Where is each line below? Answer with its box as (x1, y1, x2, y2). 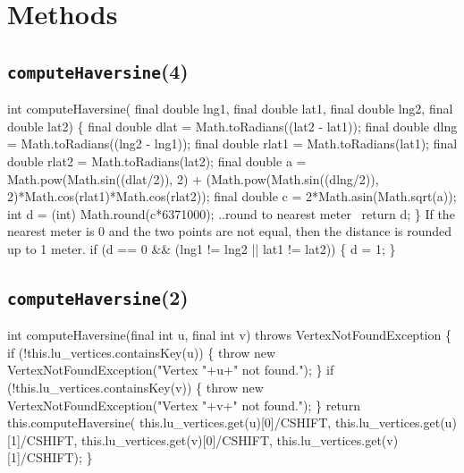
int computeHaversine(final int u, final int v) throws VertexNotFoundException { (7, 325, 451, 344)
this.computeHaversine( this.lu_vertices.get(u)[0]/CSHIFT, (7, 413, 332, 432)
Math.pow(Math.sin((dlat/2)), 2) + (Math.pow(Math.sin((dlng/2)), (7, 169, 379, 188)
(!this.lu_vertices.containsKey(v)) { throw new (7, 378, 264, 397)
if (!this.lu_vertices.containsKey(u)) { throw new (7, 342, 276, 361)
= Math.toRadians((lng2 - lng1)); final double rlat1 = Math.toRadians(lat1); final (7, 134, 458, 153)
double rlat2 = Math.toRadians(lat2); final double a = (7, 151, 307, 170)
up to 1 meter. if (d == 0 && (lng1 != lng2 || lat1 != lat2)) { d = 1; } (7, 239, 396, 258)
